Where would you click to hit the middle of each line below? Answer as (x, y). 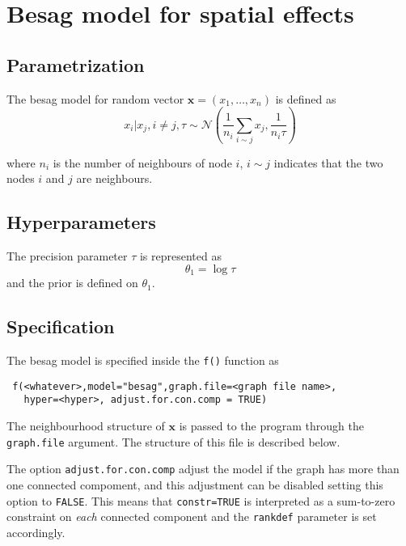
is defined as (306, 98)
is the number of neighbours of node (142, 162)
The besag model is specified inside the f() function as (143, 360)
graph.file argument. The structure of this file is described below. (173, 441)
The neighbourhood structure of (86, 426)
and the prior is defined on (72, 283)
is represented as (180, 256)
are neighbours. (114, 178)
